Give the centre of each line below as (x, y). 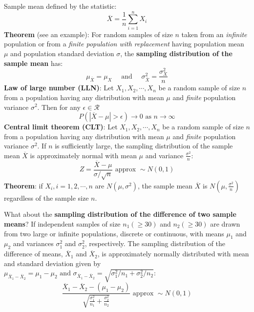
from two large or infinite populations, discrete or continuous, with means (114, 233)
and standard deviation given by (53, 263)
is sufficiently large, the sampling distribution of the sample (144, 146)
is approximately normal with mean (83, 155)
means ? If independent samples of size (62, 223)
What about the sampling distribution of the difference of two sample (120, 214)
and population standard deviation (62, 53)
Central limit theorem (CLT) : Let (61, 127)
